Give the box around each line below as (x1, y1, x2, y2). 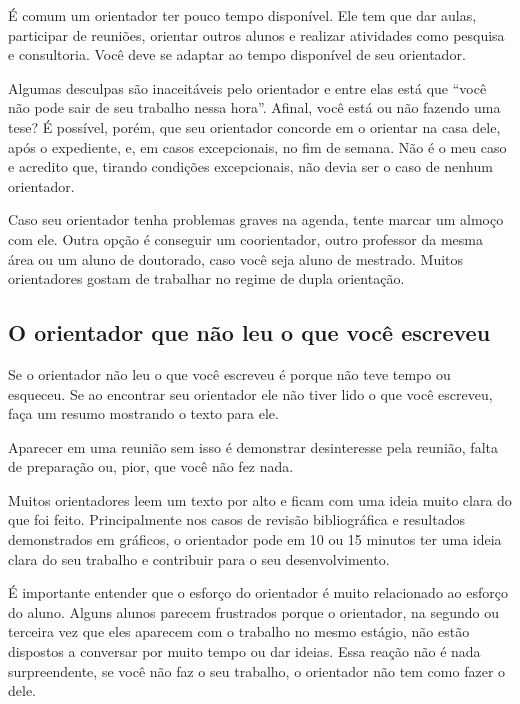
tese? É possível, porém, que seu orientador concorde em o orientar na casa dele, (8, 116, 501, 137)
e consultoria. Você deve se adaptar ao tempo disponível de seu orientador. (8, 44, 466, 65)
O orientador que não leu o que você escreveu (8, 317, 491, 348)
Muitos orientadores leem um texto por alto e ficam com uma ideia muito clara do (8, 489, 512, 510)
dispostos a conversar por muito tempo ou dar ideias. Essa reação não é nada (8, 641, 481, 662)
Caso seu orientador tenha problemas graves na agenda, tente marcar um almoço (8, 209, 504, 230)
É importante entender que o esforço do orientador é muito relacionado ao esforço (8, 582, 508, 603)
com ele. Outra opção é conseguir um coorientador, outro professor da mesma (8, 228, 483, 249)
